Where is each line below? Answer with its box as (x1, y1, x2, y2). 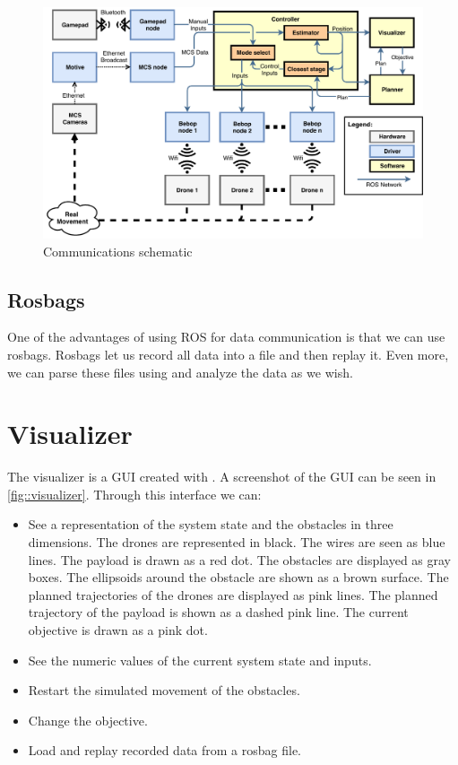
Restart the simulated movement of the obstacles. (28, 681, 300, 700)
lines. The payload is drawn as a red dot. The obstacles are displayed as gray (28, 550, 452, 569)
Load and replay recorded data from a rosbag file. (28, 741, 302, 760)
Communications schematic (43, 241, 193, 260)
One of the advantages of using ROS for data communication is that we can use (7, 327, 445, 346)
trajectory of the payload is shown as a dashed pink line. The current (28, 603, 409, 622)
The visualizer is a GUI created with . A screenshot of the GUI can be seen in (7, 467, 436, 486)
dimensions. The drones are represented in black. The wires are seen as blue (28, 533, 445, 552)
